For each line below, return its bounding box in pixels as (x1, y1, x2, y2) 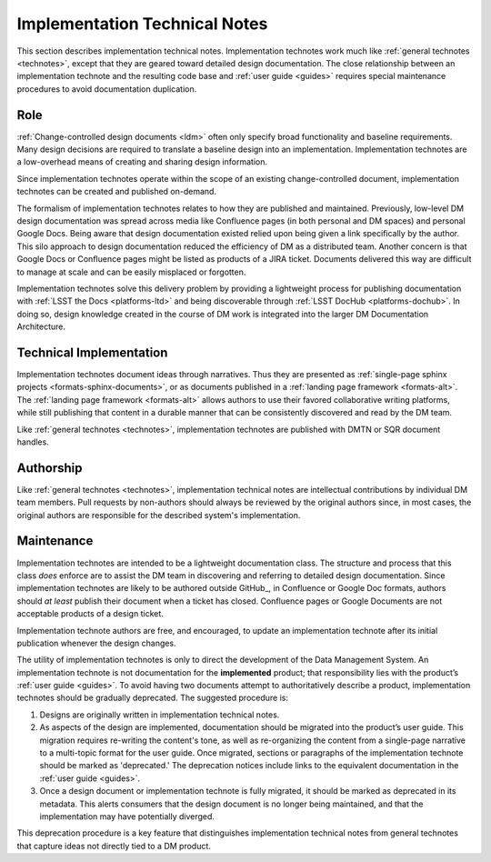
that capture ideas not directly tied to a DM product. (16, 840, 211, 851)
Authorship (16, 460, 83, 476)
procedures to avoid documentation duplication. (16, 83, 197, 95)
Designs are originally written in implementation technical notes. (39, 709, 280, 720)
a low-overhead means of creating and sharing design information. (16, 156, 268, 167)
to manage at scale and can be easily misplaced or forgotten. (16, 266, 246, 277)
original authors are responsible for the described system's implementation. (16, 509, 301, 520)
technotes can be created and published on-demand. (16, 186, 217, 197)
